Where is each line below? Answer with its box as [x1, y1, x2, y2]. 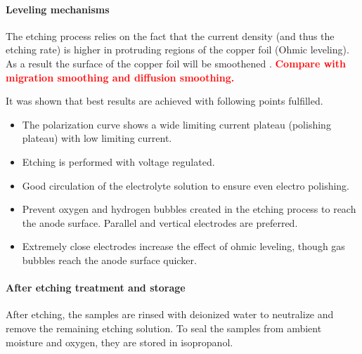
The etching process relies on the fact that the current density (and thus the [6, 28, 335, 43]
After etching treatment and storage [6, 280, 186, 295]
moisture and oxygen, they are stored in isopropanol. [6, 334, 233, 349]
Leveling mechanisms [6, 1, 110, 16]
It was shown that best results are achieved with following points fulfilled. [6, 93, 323, 108]
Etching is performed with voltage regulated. [22, 154, 215, 169]
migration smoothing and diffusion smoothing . [6, 70, 235, 84]
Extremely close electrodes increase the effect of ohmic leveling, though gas [22, 239, 345, 254]
